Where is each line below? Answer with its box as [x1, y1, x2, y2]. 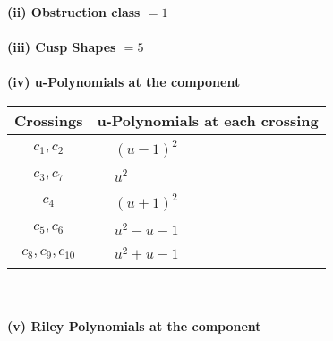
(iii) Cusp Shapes [7, 38, 116, 56]
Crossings [14, 109, 83, 131]
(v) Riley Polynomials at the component [7, 316, 261, 335]
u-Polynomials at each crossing [97, 109, 319, 131]
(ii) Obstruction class [7, 3, 141, 21]
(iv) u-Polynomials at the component [7, 72, 241, 91]
